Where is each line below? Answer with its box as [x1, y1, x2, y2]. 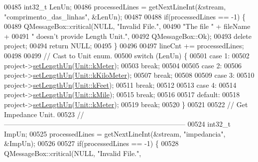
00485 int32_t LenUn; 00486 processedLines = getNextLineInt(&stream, [4, 1, 226, 11]
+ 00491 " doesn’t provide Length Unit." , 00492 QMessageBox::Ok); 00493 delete [4, 30, 252, 41]
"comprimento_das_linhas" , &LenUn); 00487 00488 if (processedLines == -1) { [4, 11, 246, 21]
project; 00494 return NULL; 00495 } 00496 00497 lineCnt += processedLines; [4, 40, 244, 51]
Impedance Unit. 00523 [4, 109, 75, 119]
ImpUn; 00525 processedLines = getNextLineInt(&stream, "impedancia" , [4, 128, 226, 139]
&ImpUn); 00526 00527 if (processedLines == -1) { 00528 [4, 138, 179, 149]
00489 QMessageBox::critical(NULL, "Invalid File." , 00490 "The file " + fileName [4, 21, 251, 31]
